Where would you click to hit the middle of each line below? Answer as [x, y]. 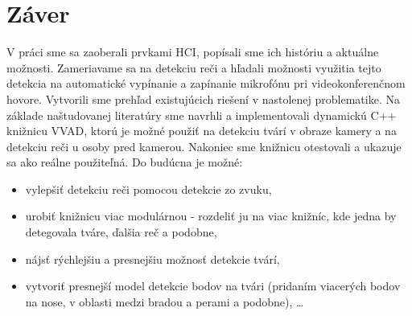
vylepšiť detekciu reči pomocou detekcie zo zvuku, [148, 189]
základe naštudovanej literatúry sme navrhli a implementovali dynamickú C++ [202, 115]
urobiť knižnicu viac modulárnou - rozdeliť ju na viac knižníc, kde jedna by [211, 216]
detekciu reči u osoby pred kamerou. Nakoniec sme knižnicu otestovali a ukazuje [204, 146]
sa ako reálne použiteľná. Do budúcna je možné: [125, 162]
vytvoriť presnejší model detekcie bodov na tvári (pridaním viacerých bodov [213, 286]
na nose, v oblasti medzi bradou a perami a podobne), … [165, 301]
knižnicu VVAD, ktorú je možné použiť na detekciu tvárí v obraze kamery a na [202, 131]
